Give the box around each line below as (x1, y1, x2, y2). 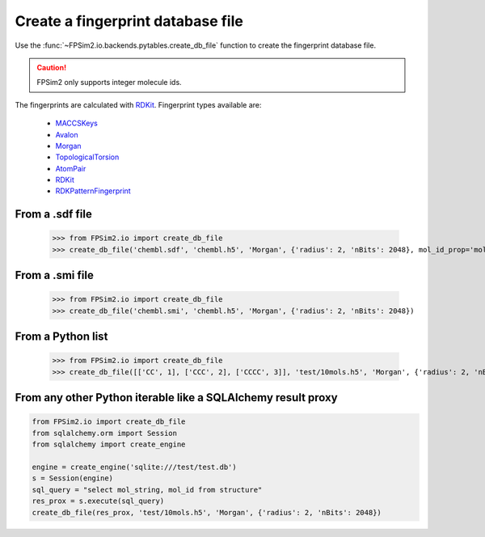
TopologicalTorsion (55, 152, 120, 162)
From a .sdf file (15, 207, 92, 222)
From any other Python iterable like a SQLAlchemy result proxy (15, 391, 339, 404)
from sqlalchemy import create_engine (32, 440, 186, 449)
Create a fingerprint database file (15, 12, 244, 30)
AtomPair (55, 163, 86, 173)
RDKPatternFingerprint (55, 186, 131, 196)
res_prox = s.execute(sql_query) (32, 497, 165, 505)
